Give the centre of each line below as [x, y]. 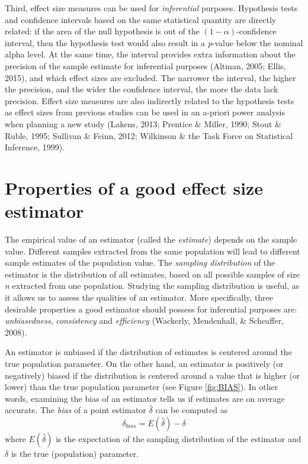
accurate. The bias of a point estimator [76, 410]
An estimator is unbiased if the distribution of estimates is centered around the [148, 352]
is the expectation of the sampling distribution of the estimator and [179, 438]
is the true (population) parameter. [75, 453]
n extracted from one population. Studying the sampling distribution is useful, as [152, 286]
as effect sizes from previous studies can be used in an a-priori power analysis [145, 112]
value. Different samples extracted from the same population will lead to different [153, 251]
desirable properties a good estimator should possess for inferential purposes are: [151, 309]
